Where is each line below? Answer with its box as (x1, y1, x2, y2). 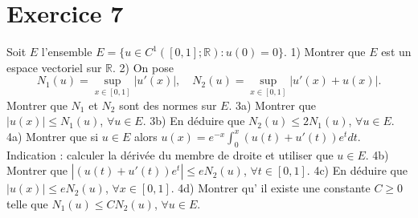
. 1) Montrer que (283, 43, 366, 60)
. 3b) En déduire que (142, 112, 245, 129)
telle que (6, 195, 48, 212)
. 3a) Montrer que (228, 96, 317, 113)
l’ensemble (41, 43, 92, 60)
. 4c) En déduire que (306, 162, 408, 179)
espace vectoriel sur (6, 59, 102, 75)
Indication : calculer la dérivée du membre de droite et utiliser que (6, 146, 334, 163)
